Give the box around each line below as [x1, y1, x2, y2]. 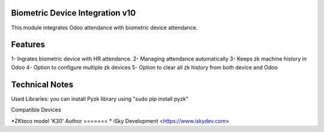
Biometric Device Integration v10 [11, 8, 136, 18]
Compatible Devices [11, 106, 61, 113]
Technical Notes [11, 79, 74, 89]
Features [11, 40, 45, 50]
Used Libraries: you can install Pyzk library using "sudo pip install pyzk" [11, 95, 189, 102]
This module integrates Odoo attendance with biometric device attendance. [11, 24, 198, 31]
